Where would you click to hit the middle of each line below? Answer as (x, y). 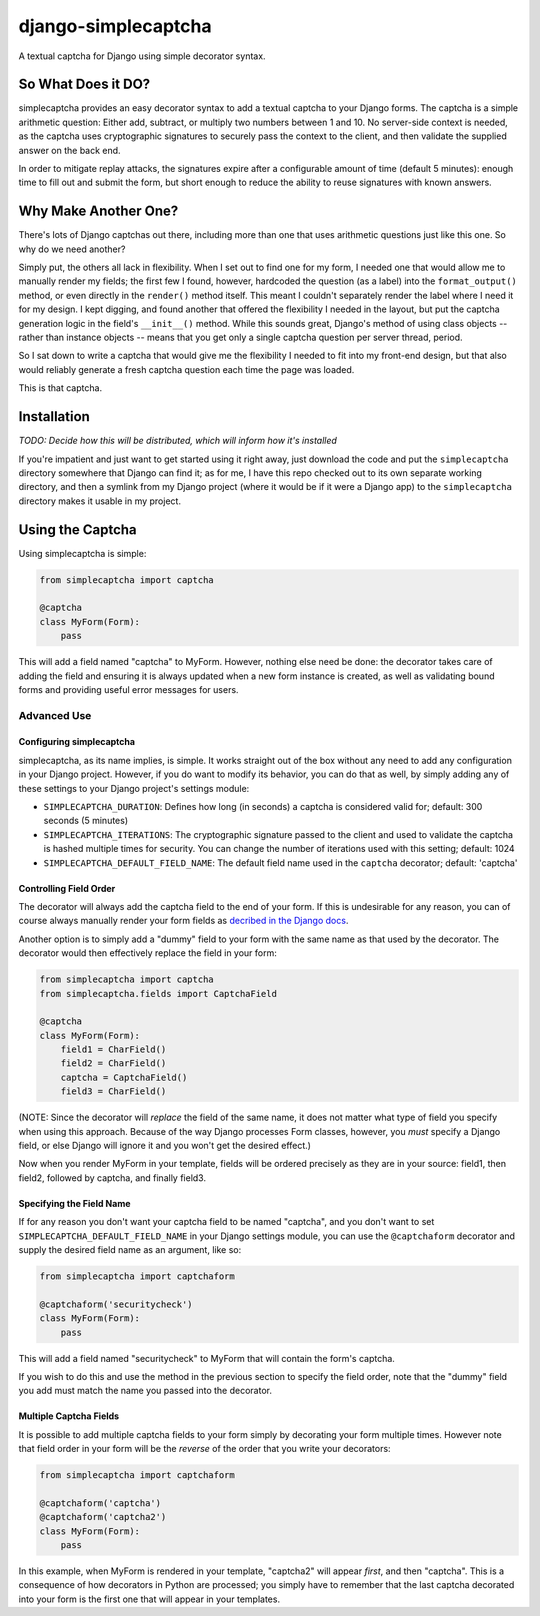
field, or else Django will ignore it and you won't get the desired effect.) (165, 1146)
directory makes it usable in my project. (100, 501)
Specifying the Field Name (74, 1203)
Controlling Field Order (67, 888)
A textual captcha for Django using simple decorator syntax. (142, 56)
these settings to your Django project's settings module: (134, 788)
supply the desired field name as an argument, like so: (130, 1249)
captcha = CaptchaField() (124, 1077)
